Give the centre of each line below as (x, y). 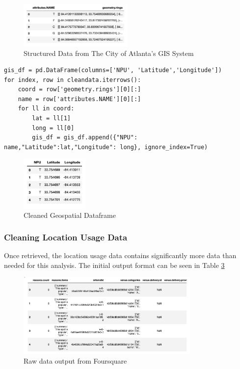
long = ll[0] (53, 128)
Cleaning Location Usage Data (66, 237)
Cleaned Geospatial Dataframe (70, 215)
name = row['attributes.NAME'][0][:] (80, 99)
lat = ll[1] (52, 118)
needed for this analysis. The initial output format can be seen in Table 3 (114, 265)
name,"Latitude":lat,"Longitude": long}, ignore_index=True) (106, 147)
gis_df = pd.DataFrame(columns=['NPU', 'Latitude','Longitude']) (113, 70)
